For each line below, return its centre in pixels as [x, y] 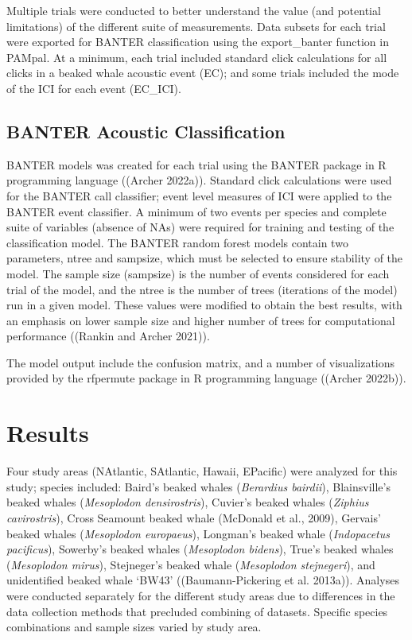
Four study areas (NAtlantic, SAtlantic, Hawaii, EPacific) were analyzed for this [202, 471]
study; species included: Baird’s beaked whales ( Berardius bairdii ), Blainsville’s [198, 486]
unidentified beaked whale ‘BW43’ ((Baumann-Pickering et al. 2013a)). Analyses [203, 580]
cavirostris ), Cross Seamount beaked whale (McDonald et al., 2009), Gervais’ [194, 517]
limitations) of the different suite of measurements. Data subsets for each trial [196, 26]
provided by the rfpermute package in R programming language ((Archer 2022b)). [206, 378]
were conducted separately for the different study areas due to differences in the [201, 595]
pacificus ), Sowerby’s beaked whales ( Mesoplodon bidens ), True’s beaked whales [200, 549]
